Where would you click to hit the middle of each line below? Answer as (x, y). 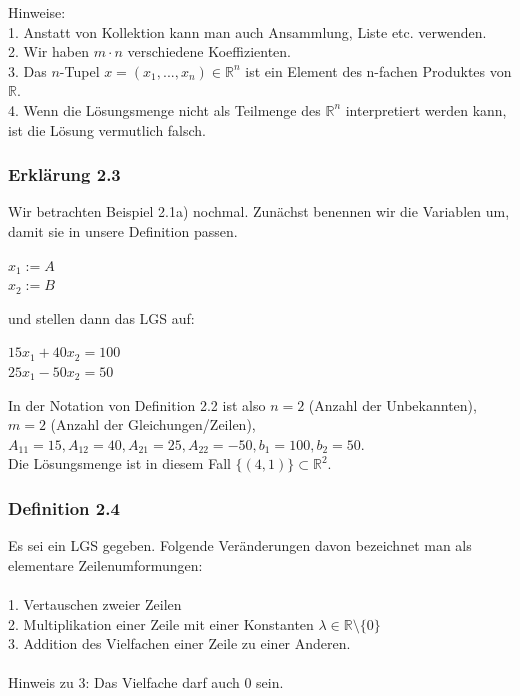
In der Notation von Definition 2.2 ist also (137, 404)
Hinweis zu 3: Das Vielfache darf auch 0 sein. (146, 682)
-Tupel (79, 70)
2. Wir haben (48, 51)
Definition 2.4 (64, 507)
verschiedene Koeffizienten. (209, 51)
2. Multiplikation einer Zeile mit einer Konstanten (161, 623)
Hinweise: (37, 12)
